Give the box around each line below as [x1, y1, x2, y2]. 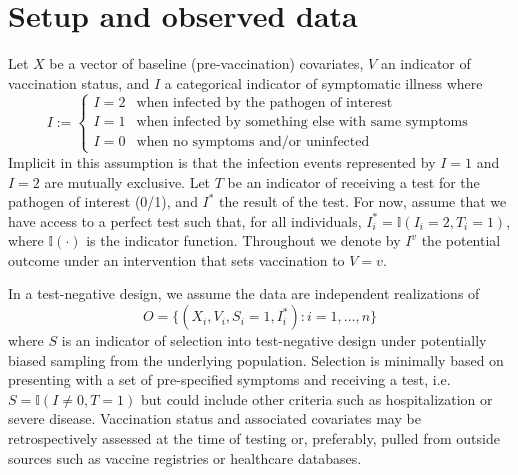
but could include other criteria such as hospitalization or [140, 388, 493, 409]
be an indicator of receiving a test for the [227, 171, 480, 192]
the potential [421, 230, 501, 251]
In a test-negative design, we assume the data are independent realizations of [8, 283, 480, 304]
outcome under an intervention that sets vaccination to [8, 249, 345, 270]
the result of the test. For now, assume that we [219, 191, 507, 212]
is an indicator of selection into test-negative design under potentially [61, 330, 487, 351]
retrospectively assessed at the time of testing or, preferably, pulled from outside [8, 428, 500, 449]
